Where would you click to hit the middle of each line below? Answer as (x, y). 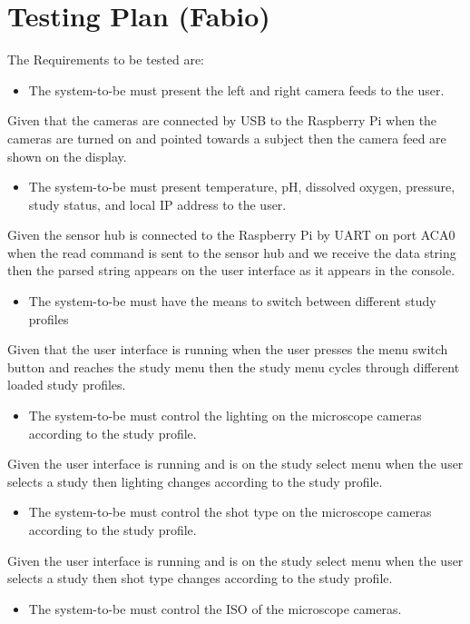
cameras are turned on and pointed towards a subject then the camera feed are (227, 138)
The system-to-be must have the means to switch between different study (232, 301)
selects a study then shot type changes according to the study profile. (200, 578)
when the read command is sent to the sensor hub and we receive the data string (232, 252)
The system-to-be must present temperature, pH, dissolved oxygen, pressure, (242, 187)
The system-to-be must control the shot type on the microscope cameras (230, 512)
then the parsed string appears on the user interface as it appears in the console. (231, 270)
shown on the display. (67, 156)
